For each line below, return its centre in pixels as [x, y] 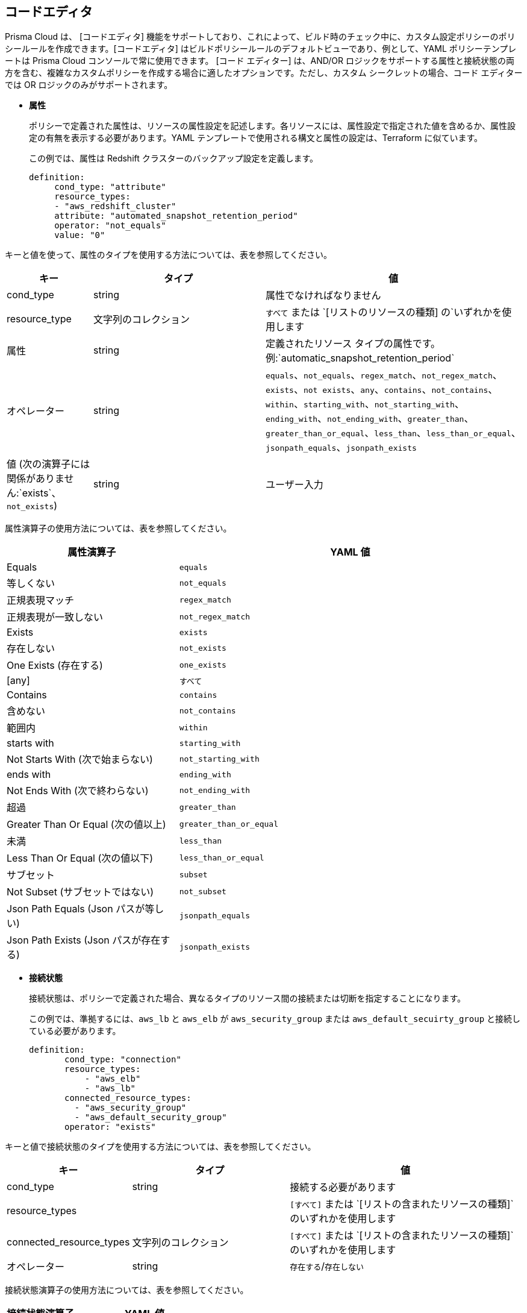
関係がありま [36, 479]
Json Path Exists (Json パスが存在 [84, 940]
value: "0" [80, 235]
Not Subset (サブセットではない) [80, 892]
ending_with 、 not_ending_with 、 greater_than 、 [370, 418]
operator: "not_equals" [110, 226]
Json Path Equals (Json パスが [76, 909]
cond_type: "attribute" [110, 187]
